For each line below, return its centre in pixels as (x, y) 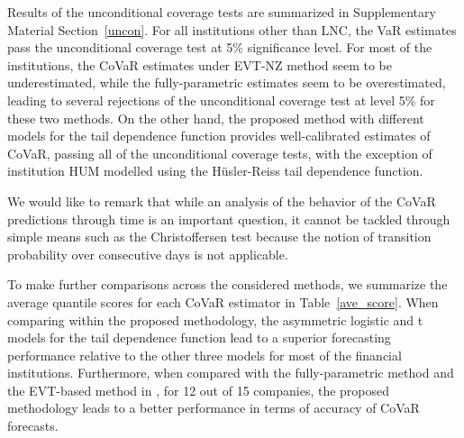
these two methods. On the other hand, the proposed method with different (216, 118)
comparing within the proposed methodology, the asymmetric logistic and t (215, 319)
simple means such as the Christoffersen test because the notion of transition (219, 237)
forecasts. (33, 426)
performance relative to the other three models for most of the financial (205, 355)
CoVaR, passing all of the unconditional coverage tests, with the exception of (220, 153)
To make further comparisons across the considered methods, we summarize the (227, 284)
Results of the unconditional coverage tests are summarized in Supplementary (222, 12)
